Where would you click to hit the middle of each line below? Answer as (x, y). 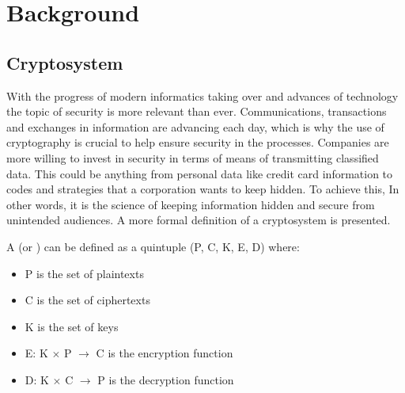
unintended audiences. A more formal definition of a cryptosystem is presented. (199, 220)
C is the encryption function (165, 353)
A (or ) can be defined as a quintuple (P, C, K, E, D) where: (153, 246)
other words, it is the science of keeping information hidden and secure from (191, 204)
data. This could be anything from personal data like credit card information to (200, 173)
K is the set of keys (72, 326)
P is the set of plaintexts (84, 273)
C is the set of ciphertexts (87, 300)
